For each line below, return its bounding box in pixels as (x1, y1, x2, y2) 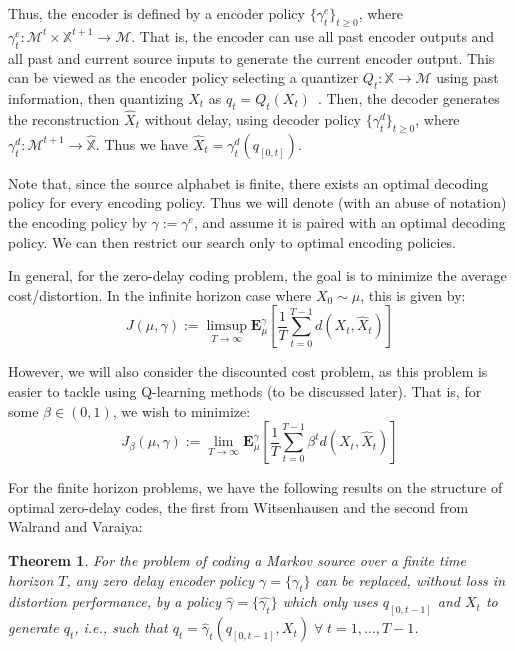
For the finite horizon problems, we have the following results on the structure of (8, 477, 503, 498)
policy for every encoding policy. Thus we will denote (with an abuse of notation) (8, 192, 507, 213)
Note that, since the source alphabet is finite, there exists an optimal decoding (8, 172, 489, 193)
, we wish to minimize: (112, 400, 251, 421)
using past (436, 67, 499, 88)
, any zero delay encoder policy (66, 569, 254, 590)
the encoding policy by (8, 211, 147, 232)
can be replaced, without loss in (315, 569, 506, 590)
